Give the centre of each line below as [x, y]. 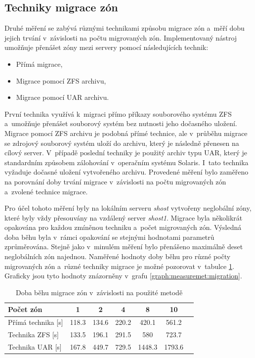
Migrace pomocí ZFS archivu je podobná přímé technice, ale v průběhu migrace [126, 133]
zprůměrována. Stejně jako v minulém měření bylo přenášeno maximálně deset [124, 246]
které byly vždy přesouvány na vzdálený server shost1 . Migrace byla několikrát [124, 217]
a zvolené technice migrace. [46, 191]
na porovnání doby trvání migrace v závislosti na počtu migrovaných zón [115, 181]
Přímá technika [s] [36, 322]
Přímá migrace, [39, 64]
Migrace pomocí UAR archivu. [63, 97]
